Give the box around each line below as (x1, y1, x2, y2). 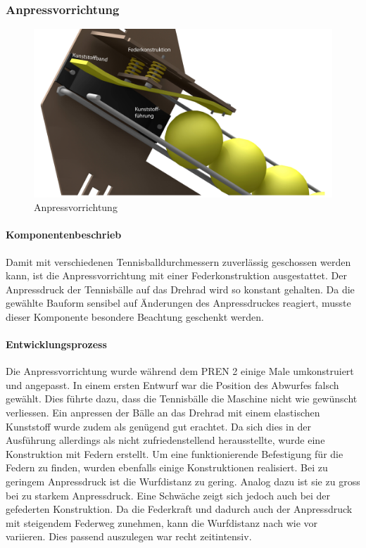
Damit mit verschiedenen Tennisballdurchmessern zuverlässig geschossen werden (6, 254, 351, 269)
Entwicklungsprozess (6, 337, 107, 352)
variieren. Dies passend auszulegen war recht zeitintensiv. (6, 529, 252, 544)
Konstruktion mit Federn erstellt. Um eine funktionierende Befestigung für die (6, 446, 343, 461)
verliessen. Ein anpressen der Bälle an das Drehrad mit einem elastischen (6, 405, 320, 420)
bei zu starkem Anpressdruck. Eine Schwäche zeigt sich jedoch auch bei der (6, 488, 331, 502)
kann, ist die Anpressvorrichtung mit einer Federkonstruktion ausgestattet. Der (6, 268, 347, 283)
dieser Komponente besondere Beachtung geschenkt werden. (6, 309, 264, 324)
